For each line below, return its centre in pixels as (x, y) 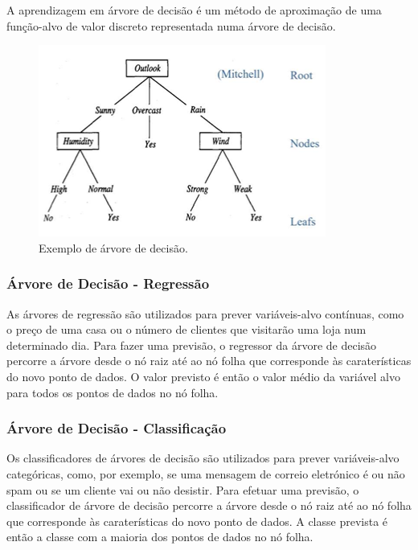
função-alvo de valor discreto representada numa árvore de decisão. (171, 25)
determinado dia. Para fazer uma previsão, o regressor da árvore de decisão (192, 345)
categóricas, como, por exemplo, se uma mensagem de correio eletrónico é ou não (206, 473)
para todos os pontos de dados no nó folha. (113, 392)
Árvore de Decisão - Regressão (108, 283)
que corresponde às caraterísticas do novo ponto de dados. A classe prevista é (197, 521)
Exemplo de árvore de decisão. (113, 247)
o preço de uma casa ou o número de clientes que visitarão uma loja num (186, 329)
